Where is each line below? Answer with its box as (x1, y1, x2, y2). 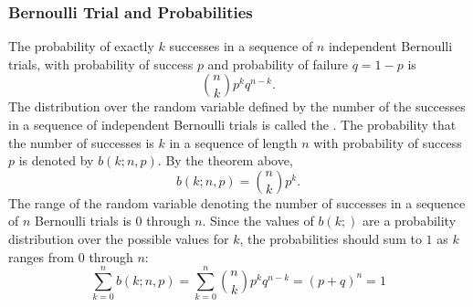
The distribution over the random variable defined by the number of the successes (8, 97, 466, 116)
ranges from (8, 247, 75, 266)
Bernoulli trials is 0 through (35, 211, 191, 230)
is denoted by (18, 151, 94, 170)
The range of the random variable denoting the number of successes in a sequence (8, 193, 466, 212)
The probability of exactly (8, 37, 154, 56)
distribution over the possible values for (8, 228, 229, 248)
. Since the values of (202, 211, 314, 230)
